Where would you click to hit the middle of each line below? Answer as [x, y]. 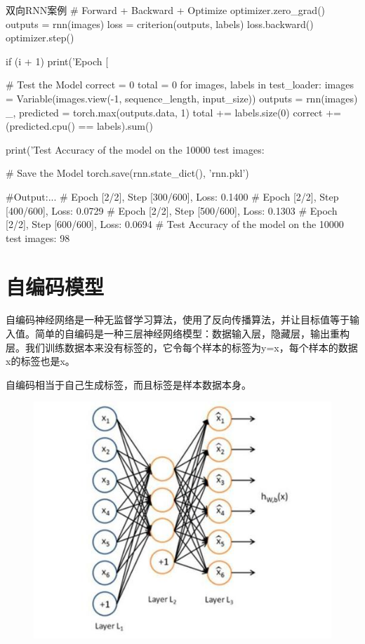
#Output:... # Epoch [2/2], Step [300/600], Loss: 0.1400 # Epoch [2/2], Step [172, 196]
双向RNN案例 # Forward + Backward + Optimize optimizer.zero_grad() [166, 10]
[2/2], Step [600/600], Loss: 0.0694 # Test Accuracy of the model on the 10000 [175, 224]
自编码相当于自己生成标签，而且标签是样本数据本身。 [128, 384]
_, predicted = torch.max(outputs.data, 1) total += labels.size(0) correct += [173, 112]
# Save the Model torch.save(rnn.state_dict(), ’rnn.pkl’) [127, 173]
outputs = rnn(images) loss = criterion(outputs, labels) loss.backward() [160, 24]
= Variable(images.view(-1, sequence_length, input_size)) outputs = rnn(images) [182, 98]
